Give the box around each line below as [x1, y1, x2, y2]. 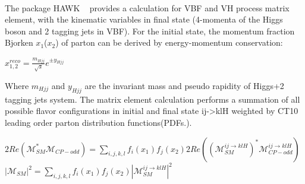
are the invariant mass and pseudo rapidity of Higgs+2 [84, 79, 284, 91]
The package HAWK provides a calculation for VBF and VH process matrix [5, 1, 290, 14]
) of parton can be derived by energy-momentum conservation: [55, 36, 283, 49]
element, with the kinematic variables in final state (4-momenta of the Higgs [5, 13, 283, 26]
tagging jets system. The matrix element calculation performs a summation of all [5, 93, 300, 105]
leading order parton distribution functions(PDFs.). [5, 116, 192, 128]
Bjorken [5, 36, 33, 49]
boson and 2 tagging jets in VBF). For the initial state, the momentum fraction [5, 24, 295, 37]
